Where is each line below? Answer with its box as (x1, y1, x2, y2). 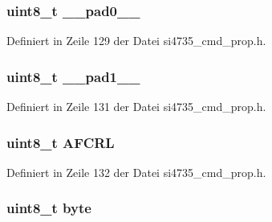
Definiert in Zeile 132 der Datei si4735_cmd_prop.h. (6, 163, 266, 180)
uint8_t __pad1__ (6, 66, 140, 86)
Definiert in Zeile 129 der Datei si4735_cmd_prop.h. (6, 32, 266, 49)
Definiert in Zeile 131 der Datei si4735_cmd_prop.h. (6, 98, 266, 115)
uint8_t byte (6, 198, 91, 218)
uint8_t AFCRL (6, 132, 115, 152)
